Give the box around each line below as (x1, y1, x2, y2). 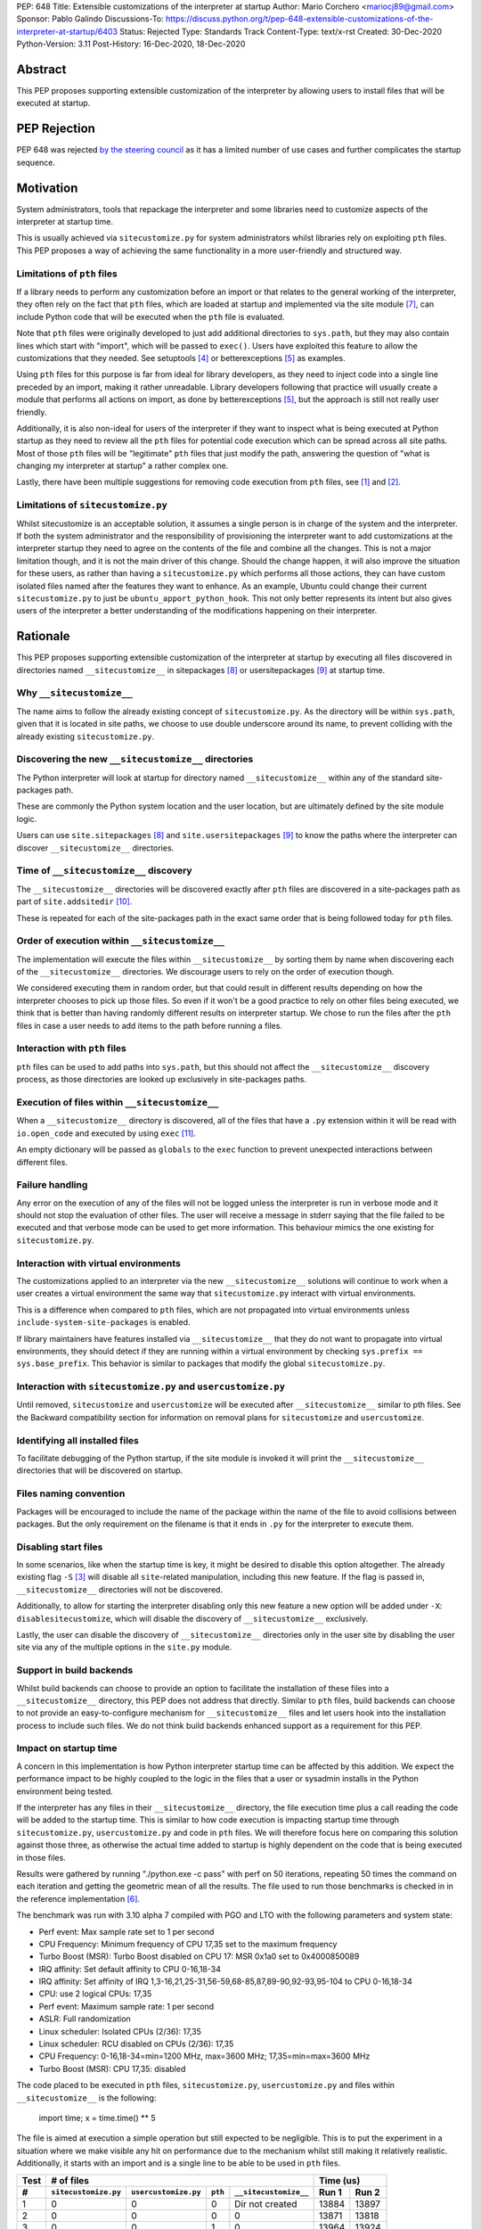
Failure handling (16, 1179, 88, 1191)
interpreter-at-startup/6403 (16, 26, 118, 37)
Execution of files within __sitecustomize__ (16, 1096, 219, 1108)
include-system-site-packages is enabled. (16, 1317, 191, 1328)
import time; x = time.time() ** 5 (38, 2112, 156, 2123)
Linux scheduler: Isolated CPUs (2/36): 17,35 (38, 2026, 202, 2036)
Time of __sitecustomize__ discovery (16, 865, 192, 877)
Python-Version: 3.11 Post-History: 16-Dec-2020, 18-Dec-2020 (16, 38, 246, 49)
